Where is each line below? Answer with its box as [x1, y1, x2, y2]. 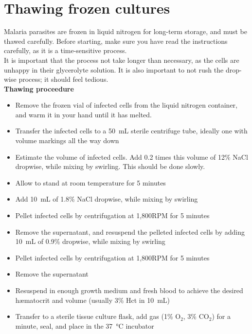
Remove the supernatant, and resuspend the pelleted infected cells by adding [15, 226, 245, 237]
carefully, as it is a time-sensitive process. [4, 45, 127, 56]
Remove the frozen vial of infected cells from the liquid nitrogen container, [15, 100, 237, 110]
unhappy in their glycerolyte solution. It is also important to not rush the [4, 64, 224, 74]
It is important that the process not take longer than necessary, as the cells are [4, 55, 239, 65]
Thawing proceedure [4, 83, 74, 93]
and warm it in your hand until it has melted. [15, 109, 152, 119]
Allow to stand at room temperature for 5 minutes [15, 177, 166, 187]
